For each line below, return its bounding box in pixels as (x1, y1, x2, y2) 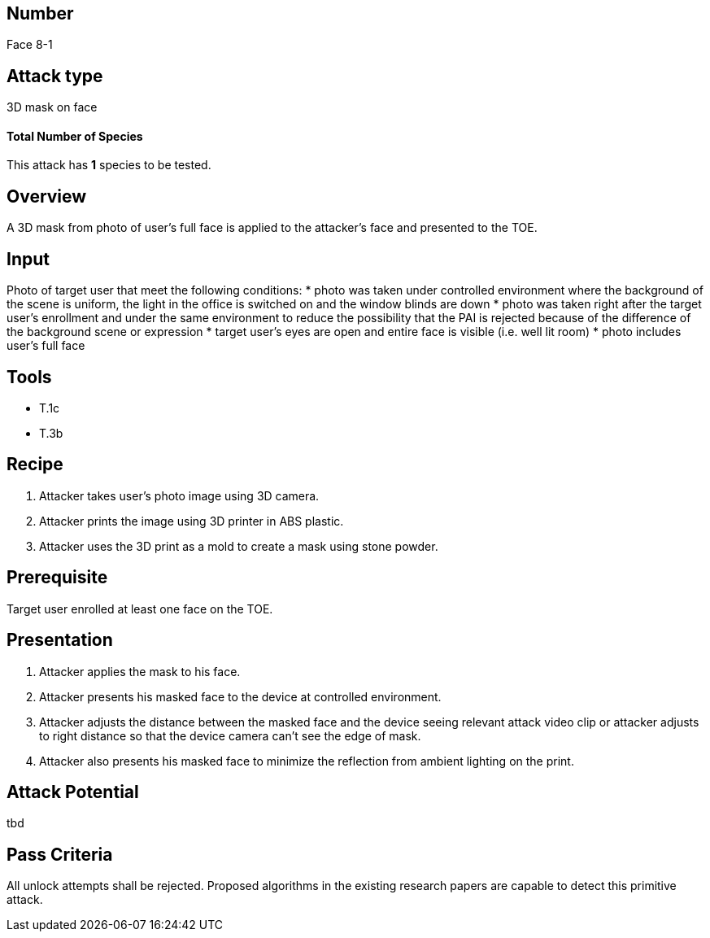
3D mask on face (7, 100, 98, 115)
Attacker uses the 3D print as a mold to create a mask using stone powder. (39, 539, 438, 553)
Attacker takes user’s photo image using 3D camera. (39, 488, 320, 503)
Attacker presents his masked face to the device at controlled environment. (39, 689, 442, 704)
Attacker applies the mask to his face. (39, 664, 241, 678)
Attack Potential (7, 781, 139, 802)
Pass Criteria (7, 844, 113, 865)
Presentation (7, 630, 113, 651)
